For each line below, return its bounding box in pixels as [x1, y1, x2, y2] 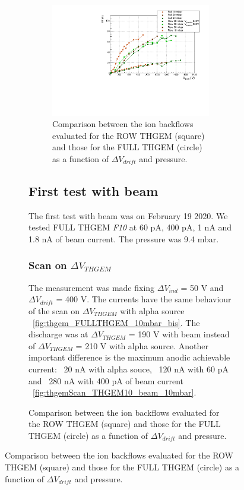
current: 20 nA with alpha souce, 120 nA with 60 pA [28, 362, 229, 375]
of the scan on [28, 304, 80, 317]
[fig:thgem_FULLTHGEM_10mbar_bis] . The [33, 316, 200, 328]
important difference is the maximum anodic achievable [28, 351, 230, 363]
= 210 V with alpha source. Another [75, 339, 208, 352]
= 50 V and [180, 281, 224, 293]
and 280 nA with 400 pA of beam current [28, 374, 184, 387]
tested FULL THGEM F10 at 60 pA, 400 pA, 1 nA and [28, 221, 232, 233]
